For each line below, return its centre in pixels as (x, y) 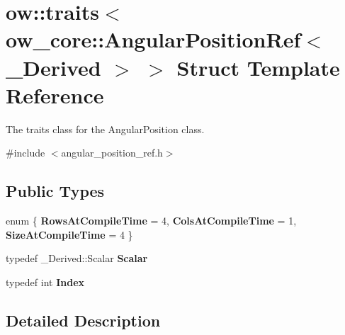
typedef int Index (45, 282)
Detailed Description (83, 320)
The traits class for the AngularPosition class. (105, 129)
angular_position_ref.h (112, 153)
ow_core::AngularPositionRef (153, 39)
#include (26, 153)
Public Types (55, 191)
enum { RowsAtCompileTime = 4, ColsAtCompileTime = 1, (151, 221)
